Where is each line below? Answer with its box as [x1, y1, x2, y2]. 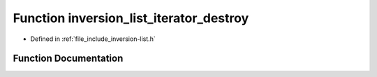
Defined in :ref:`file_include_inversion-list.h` [30, 35, 156, 43]
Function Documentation [13, 53, 124, 65]
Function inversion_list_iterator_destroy [13, 10, 249, 26]
